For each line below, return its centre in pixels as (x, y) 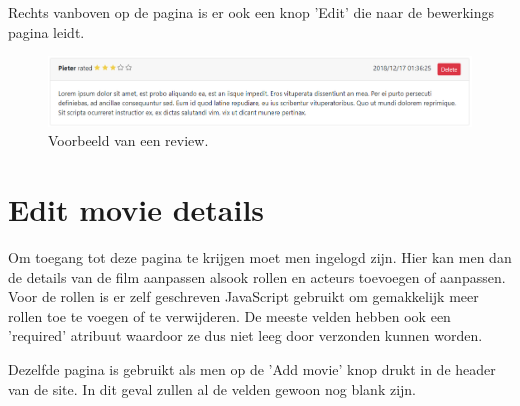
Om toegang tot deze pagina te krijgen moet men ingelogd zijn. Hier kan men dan (260, 256)
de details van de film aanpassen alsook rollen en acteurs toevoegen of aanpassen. (257, 276)
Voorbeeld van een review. (128, 140)
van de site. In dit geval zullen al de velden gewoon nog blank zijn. (212, 388)
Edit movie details (136, 209)
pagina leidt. (46, 31)
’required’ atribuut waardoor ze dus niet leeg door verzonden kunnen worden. (245, 335)
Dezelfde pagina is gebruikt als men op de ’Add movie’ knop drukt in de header (252, 368)
